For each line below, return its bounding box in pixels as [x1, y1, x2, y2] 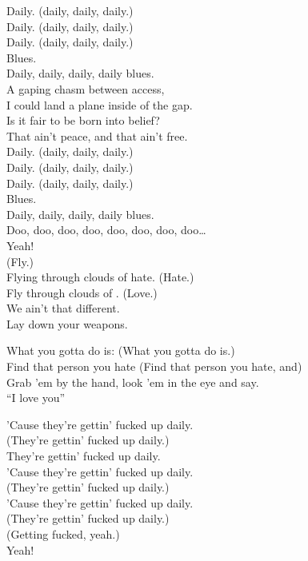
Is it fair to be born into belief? [6, 112, 160, 129]
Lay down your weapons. [6, 315, 128, 332]
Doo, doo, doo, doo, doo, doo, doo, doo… [6, 221, 206, 238]
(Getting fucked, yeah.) [6, 526, 120, 542]
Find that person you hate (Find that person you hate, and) [6, 358, 302, 375]
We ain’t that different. [6, 300, 120, 316]
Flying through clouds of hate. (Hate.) [6, 269, 194, 285]
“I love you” [6, 389, 66, 406]
